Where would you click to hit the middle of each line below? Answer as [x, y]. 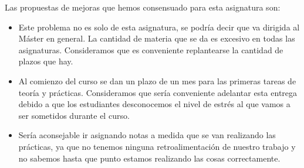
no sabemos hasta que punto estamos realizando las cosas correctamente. [149, 158]
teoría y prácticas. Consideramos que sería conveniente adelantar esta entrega [158, 92]
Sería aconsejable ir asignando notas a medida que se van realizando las [147, 135]
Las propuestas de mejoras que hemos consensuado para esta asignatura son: [143, 7]
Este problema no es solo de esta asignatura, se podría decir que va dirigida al [159, 27]
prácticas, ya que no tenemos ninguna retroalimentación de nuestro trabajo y [157, 146]
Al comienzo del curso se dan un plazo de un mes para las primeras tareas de [157, 80]
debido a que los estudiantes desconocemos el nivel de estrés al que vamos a [154, 104]
